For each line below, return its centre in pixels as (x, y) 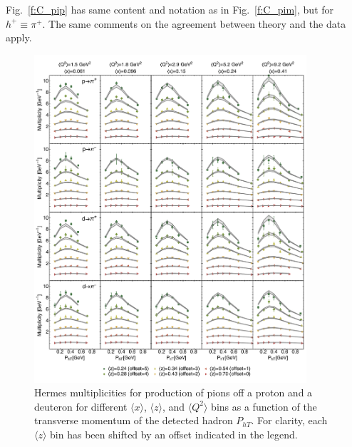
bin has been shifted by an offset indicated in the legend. (174, 434)
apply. (19, 37)
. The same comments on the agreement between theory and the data (194, 23)
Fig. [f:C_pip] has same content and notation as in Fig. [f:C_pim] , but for (170, 9)
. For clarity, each (289, 420)
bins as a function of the (264, 406)
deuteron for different (81, 406)
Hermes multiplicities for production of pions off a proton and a (174, 392)
